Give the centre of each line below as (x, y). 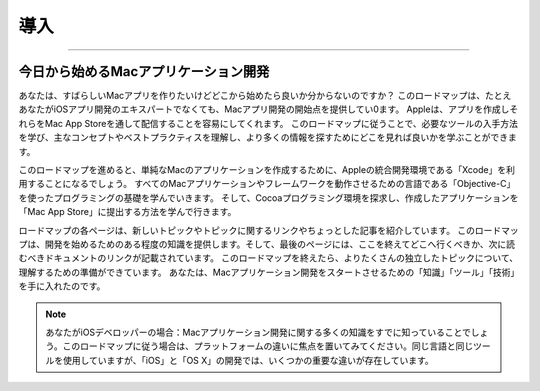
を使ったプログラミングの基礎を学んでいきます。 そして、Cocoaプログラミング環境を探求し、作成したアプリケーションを (268, 197)
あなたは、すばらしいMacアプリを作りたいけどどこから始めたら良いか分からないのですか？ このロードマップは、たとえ (265, 96)
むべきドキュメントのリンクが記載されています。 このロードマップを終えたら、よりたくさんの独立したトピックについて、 (268, 258)
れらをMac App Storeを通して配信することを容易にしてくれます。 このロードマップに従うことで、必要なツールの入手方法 (268, 123)
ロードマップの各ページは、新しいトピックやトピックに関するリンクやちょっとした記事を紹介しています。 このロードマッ (268, 230)
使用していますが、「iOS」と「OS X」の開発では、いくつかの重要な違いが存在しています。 (248, 360)
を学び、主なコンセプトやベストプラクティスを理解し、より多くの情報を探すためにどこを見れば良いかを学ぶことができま (267, 137)
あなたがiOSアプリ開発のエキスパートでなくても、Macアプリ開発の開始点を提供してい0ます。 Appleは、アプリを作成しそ (268, 109)
